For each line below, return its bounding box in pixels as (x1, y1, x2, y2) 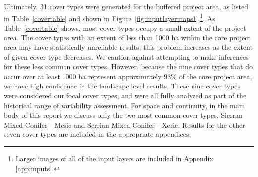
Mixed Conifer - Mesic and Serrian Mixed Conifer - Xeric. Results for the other (4, 119, 245, 130)
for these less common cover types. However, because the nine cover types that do (4, 61, 253, 72)
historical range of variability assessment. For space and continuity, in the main (4, 100, 245, 110)
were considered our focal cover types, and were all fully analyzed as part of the (4, 90, 247, 100)
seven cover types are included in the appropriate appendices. (4, 129, 191, 139)
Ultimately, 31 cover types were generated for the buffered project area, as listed (4, 1, 249, 11)
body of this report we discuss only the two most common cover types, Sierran (4, 110, 243, 120)
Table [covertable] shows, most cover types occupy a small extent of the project (4, 22, 246, 33)
